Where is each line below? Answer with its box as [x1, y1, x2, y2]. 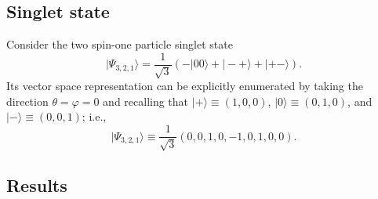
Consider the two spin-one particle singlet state [6, 36, 233, 52]
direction [6, 92, 49, 109]
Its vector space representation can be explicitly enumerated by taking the [6, 78, 363, 94]
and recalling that [103, 92, 189, 109]
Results [6, 172, 67, 197]
